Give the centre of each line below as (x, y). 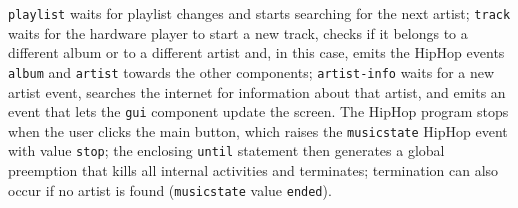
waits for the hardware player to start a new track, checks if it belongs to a (238, 32)
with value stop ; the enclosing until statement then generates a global (226, 150)
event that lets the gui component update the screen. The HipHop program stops (258, 111)
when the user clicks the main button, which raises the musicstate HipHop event (258, 130)
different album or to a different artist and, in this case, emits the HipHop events (256, 52)
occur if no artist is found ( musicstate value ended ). (170, 189)
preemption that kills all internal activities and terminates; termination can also (253, 170)
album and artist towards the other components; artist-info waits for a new (251, 71)
